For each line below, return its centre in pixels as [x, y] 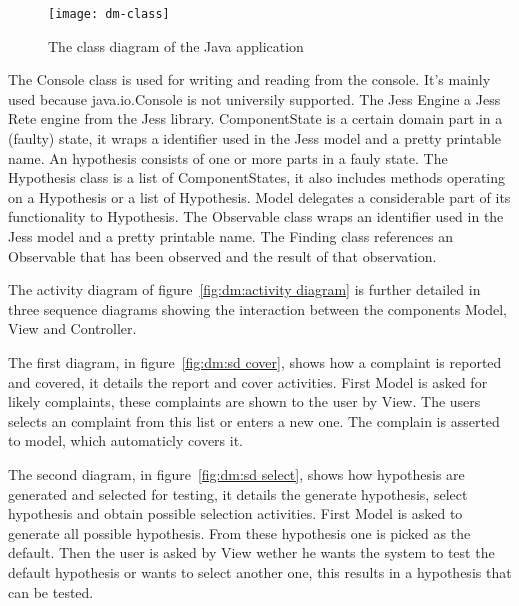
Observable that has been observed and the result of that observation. [222, 255]
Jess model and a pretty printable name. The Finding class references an [231, 236]
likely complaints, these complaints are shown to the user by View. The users [244, 401]
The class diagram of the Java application [176, 45]
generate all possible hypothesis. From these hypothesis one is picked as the [239, 532]
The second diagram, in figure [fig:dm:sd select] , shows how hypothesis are [236, 473]
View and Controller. [72, 328]
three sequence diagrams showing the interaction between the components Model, [257, 308]
